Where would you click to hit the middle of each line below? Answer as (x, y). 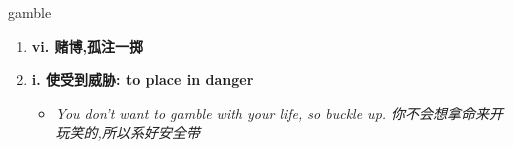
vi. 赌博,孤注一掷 (87, 45)
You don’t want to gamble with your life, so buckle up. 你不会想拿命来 (272, 112)
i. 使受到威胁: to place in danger (142, 79)
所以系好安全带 (150, 132)
